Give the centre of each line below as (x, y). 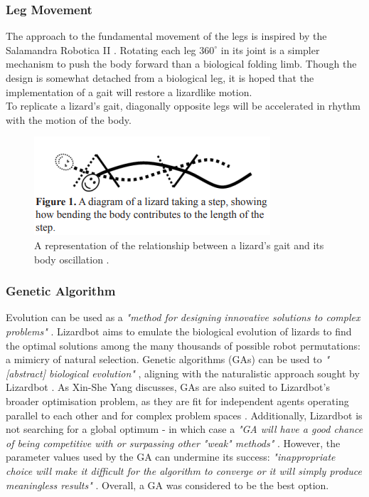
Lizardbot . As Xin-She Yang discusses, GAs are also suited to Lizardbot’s (168, 387)
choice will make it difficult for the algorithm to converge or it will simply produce (184, 470)
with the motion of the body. (69, 119)
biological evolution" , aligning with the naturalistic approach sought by (204, 373)
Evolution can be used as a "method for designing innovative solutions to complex (183, 317)
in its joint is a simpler (270, 49)
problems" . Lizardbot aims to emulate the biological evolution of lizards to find (179, 331)
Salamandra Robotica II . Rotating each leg (101, 49)
